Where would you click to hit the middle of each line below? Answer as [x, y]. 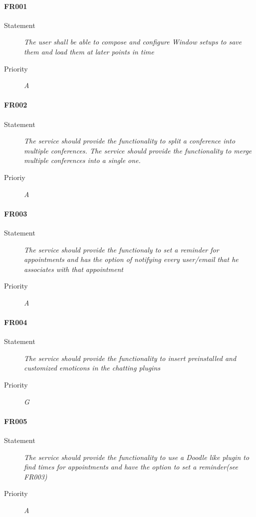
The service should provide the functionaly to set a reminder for [122, 249]
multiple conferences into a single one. [82, 160]
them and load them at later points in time [89, 51]
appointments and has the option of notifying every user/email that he [131, 259]
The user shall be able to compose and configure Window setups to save [133, 42]
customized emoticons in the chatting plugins [92, 368]
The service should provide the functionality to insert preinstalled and [130, 358]
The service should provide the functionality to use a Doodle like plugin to [137, 457]
